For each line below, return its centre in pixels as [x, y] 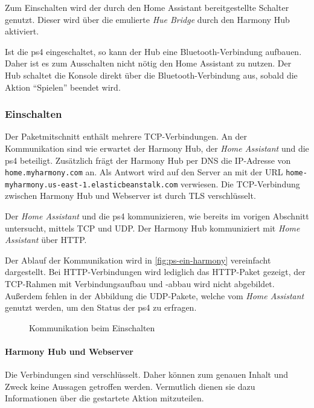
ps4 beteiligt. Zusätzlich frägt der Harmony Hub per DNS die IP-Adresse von [148, 160]
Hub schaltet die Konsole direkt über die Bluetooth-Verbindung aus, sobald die [151, 75]
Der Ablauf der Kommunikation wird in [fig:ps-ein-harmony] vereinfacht [138, 260]
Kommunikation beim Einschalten [92, 327]
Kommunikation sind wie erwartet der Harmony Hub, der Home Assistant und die [157, 148]
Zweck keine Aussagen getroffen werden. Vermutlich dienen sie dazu [130, 386]
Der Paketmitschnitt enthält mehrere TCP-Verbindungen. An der [126, 136]
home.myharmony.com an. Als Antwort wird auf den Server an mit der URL [144, 172]
